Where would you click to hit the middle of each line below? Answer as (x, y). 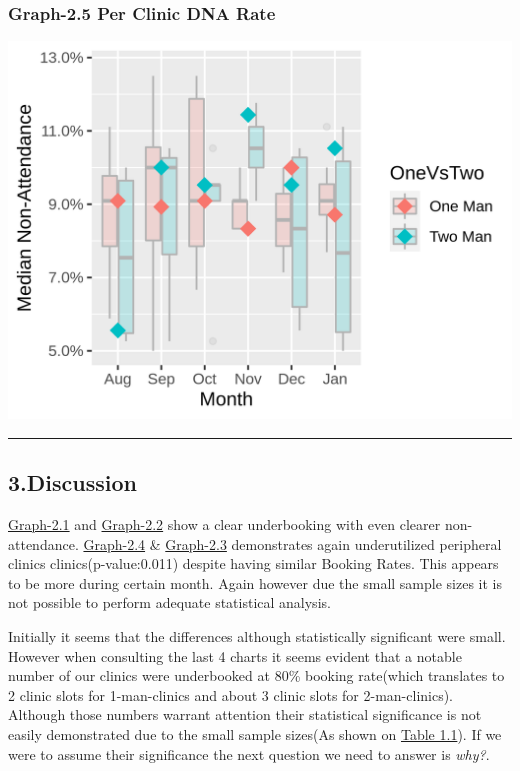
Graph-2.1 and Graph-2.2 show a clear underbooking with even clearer (224, 524)
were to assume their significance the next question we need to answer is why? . (249, 753)
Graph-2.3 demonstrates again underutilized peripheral (333, 543)
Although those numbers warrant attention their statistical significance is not (245, 714)
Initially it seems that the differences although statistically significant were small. (257, 635)
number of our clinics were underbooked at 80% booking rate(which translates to (256, 675)
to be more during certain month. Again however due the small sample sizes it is (255, 582)
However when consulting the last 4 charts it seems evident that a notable (235, 655)
